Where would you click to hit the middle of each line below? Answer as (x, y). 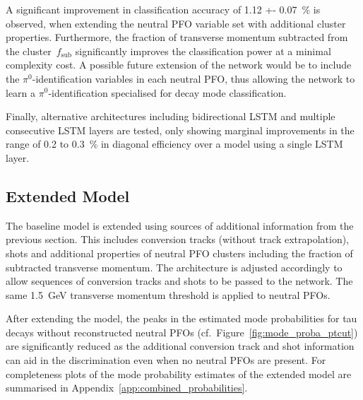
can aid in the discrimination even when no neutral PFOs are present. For (166, 360)
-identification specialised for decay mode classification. (167, 92)
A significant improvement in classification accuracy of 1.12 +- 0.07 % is (163, 9)
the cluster (29, 51)
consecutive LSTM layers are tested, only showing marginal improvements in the (180, 130)
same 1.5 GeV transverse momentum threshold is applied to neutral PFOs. (168, 294)
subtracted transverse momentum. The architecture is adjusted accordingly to (174, 267)
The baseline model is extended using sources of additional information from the (180, 225)
